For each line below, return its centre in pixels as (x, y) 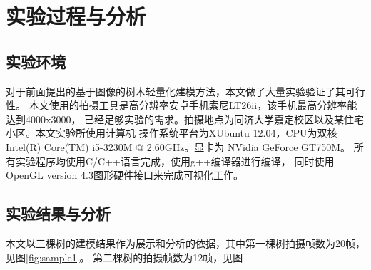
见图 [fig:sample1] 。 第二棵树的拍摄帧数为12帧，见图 (124, 257)
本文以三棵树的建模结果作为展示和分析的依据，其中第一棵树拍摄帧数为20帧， (185, 243)
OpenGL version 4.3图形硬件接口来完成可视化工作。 (124, 175)
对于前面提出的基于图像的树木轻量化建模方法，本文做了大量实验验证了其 (176, 91)
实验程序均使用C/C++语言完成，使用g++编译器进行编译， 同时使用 (175, 161)
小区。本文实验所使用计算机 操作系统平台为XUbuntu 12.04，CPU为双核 (172, 133)
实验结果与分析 (58, 213)
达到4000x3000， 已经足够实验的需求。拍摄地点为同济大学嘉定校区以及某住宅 (185, 119)
